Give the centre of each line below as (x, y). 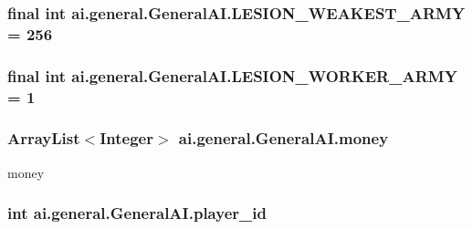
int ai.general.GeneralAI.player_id (137, 213)
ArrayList (44, 138)
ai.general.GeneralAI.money (283, 138)
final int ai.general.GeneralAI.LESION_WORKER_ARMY (232, 75)
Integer (126, 138)
